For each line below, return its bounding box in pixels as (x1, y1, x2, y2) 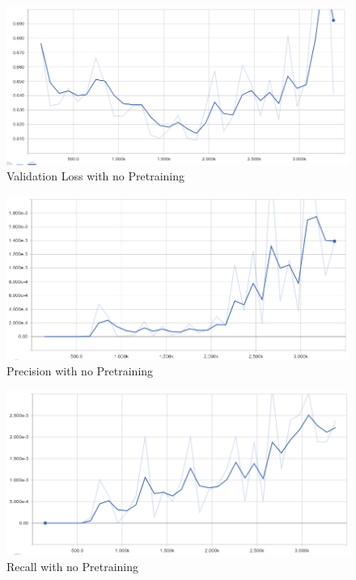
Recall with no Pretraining (6, 558, 139, 574)
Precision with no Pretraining (6, 362, 154, 379)
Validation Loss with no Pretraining (6, 167, 184, 184)
